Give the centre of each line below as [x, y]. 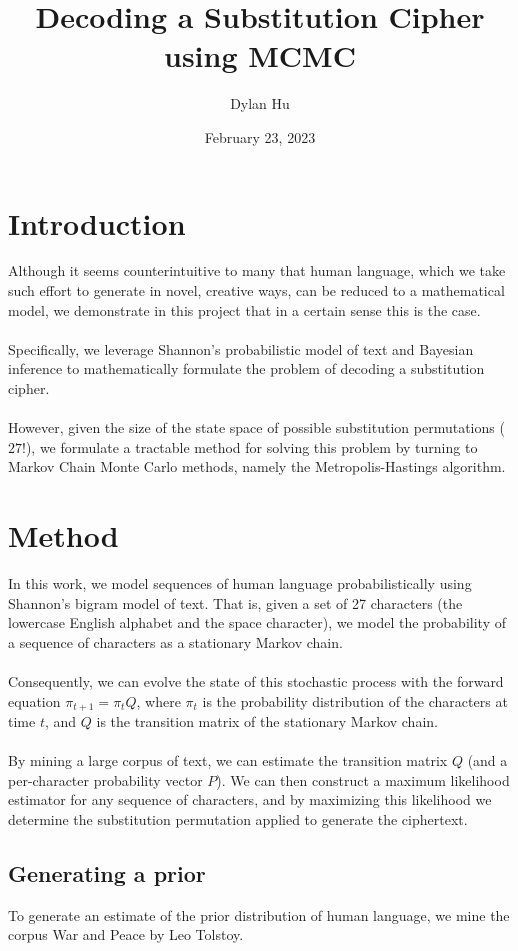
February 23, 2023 [260, 136]
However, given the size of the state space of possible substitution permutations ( [256, 427]
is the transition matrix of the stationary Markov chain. [267, 721]
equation [34, 700]
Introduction [97, 222]
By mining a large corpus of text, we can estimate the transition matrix [228, 760]
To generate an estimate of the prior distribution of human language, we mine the [259, 914]
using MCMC [260, 55]
